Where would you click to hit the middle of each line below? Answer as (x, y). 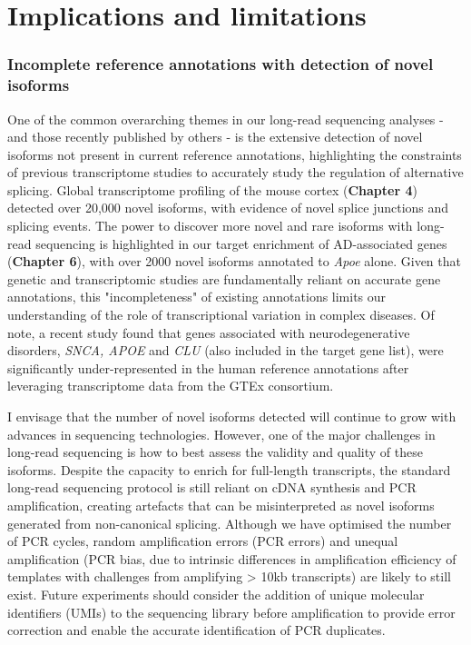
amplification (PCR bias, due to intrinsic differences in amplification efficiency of (232, 558)
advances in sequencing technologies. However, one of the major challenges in (221, 434)
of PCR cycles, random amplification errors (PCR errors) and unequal (203, 541)
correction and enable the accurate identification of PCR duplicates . (196, 630)
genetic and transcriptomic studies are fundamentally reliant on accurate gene (224, 278)
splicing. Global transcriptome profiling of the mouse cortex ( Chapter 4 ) (212, 189)
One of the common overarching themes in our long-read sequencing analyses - (226, 119)
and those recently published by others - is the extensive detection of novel (215, 137)
